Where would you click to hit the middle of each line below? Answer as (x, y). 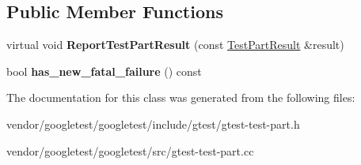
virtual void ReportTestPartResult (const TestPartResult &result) (175, 45)
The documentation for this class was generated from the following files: (181, 97)
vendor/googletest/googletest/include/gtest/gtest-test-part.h (153, 124)
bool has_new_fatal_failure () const (104, 71)
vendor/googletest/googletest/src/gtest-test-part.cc (130, 150)
